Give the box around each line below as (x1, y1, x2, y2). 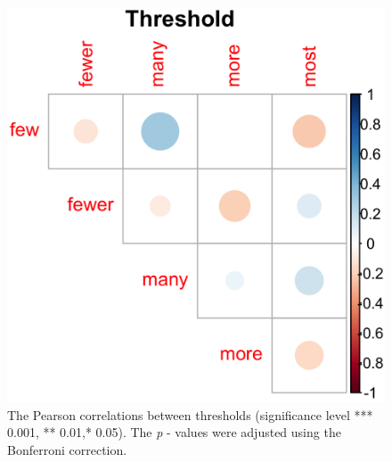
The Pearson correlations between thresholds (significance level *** (7, 405, 373, 424)
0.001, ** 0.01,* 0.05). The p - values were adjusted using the (7, 423, 341, 441)
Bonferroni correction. (7, 440, 127, 458)
